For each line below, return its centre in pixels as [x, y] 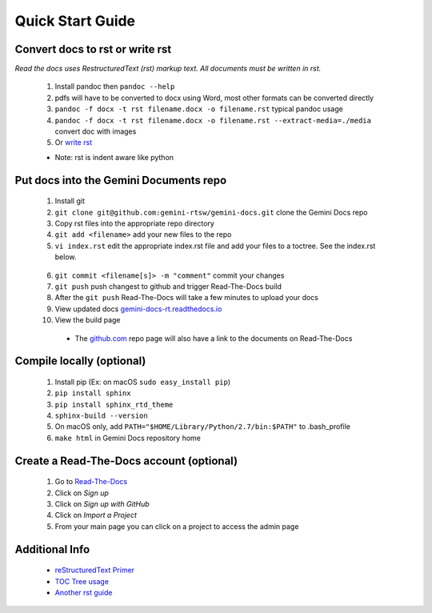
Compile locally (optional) [80, 361]
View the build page [88, 320]
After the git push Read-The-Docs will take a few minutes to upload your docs [187, 298]
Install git [70, 201]
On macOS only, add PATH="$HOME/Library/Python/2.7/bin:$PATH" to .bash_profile [203, 427]
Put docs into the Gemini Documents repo [121, 180]
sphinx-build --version [101, 416]
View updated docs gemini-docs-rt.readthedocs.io [138, 309]
